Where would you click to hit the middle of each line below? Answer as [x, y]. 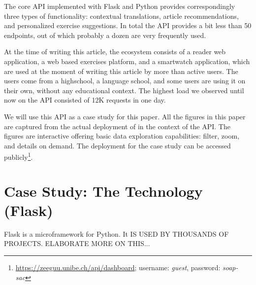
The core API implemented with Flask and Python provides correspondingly [120, 6]
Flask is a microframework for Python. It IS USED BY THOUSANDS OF [116, 233]
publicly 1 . [18, 156]
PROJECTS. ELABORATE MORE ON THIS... [77, 243]
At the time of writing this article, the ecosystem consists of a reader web [115, 52]
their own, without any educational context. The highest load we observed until [124, 90]
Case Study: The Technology [103, 191]
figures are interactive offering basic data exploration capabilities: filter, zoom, [122, 136]
